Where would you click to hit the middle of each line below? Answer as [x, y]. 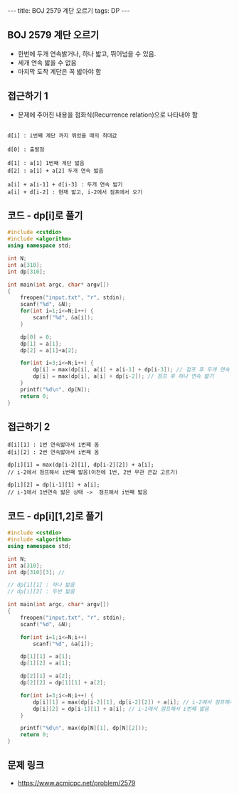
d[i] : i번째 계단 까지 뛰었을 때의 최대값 [62, 136]
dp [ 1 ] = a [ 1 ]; [41, 344]
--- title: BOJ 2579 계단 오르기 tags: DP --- [69, 11]
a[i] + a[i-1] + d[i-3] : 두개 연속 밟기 [65, 184]
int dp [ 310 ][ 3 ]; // [36, 572]
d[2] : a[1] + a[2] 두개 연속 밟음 [55, 171]
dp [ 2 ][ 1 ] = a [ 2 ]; [46, 676]
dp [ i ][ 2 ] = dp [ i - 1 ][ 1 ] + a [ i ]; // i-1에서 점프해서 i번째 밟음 [121, 709]
